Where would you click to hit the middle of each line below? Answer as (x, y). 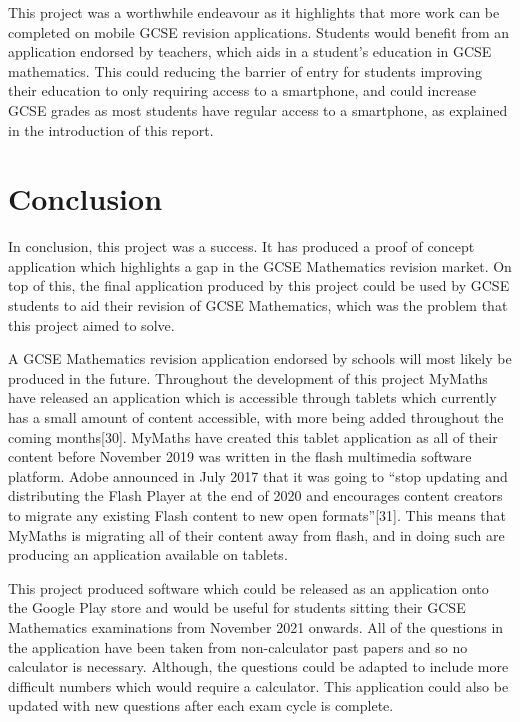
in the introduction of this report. (111, 129)
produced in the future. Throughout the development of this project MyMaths (248, 377)
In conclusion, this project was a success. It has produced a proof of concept (241, 246)
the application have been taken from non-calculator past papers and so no (238, 646)
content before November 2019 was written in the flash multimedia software (240, 456)
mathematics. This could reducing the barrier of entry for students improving (245, 70)
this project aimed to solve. (91, 324)
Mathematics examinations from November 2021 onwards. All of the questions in (256, 626)
